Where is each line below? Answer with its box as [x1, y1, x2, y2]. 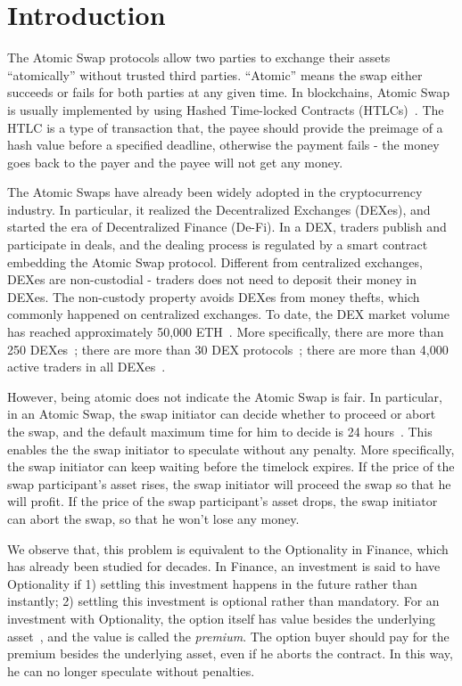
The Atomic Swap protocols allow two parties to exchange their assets [7, 48, 391, 67]
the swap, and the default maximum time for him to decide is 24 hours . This [7, 422, 433, 440]
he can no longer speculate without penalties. [7, 661, 255, 680]
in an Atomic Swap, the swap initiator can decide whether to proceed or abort [7, 404, 436, 423]
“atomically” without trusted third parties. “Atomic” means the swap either [7, 65, 423, 84]
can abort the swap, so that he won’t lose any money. [7, 509, 300, 527]
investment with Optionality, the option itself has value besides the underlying [7, 608, 435, 627]
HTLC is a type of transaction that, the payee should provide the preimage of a [7, 118, 443, 136]
